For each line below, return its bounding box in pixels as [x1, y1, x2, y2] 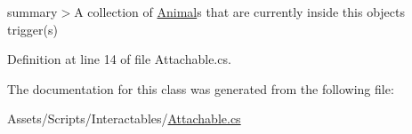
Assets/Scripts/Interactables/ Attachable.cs [7, 109, 241, 128]
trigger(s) [7, 20, 58, 38]
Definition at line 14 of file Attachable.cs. [7, 50, 231, 68]
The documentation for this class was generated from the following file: [7, 79, 394, 98]
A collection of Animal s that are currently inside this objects [74, 3, 405, 20]
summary [7, 3, 58, 20]
